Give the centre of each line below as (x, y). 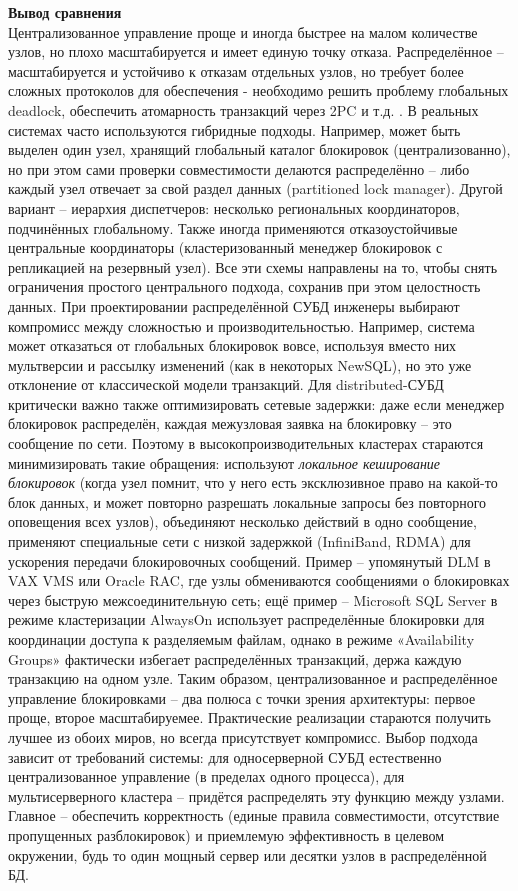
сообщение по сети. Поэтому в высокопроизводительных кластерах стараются (246, 443)
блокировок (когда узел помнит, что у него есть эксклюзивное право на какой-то (253, 482)
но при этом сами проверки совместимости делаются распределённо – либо (239, 168)
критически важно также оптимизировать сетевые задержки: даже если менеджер (256, 403)
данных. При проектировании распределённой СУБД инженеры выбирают (234, 305)
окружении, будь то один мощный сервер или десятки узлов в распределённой (247, 854)
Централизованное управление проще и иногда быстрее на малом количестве (243, 31)
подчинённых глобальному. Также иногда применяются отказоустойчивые (233, 227)
